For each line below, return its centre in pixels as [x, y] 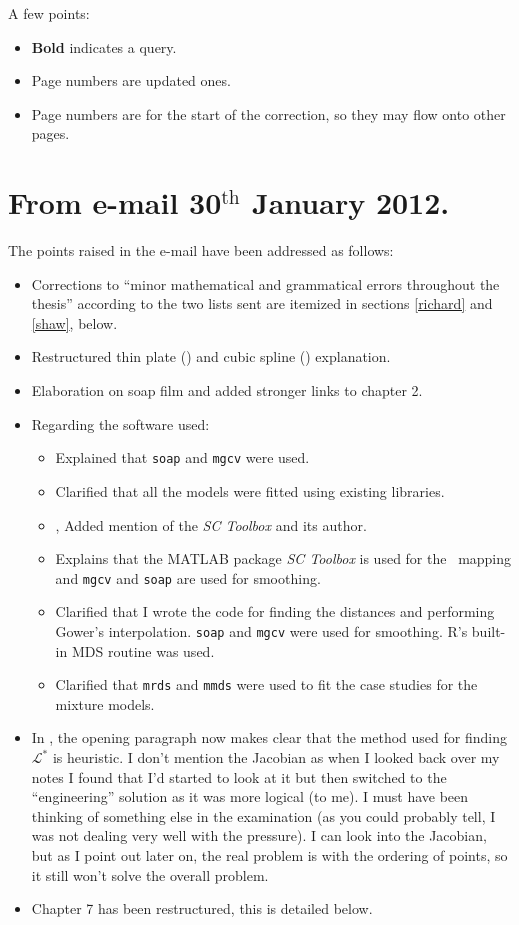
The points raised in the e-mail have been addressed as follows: [201, 250]
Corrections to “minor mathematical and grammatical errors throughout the [265, 283]
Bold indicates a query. [104, 46]
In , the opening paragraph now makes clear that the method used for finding [269, 737]
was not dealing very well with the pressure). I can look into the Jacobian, [259, 835]
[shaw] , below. [74, 322]
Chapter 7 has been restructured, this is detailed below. [202, 908]
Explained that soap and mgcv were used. [182, 457]
